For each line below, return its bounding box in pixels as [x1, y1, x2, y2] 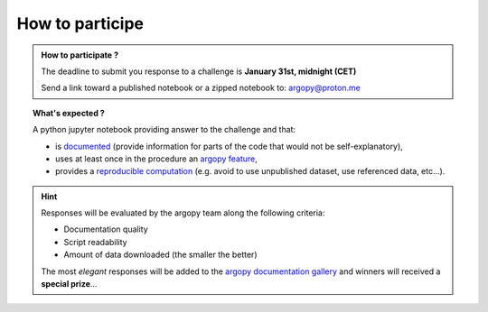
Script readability [63, 236, 127, 247]
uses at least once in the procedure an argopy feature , [55, 153, 258, 164]
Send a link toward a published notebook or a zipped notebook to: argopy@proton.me [41, 82, 361, 94]
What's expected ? [33, 107, 106, 118]
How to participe [16, 14, 145, 33]
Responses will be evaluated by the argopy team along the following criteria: [41, 207, 325, 218]
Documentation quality [63, 224, 148, 234]
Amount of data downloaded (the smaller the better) [63, 249, 258, 261]
